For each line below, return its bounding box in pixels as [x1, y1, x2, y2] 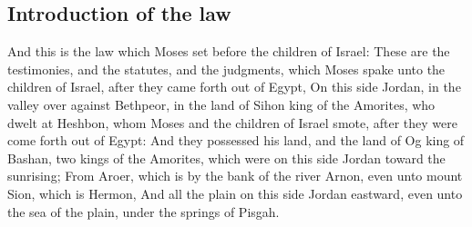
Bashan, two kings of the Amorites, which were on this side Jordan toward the [7, 148, 446, 167]
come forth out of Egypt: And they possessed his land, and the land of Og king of [7, 131, 465, 150]
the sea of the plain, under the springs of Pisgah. [7, 202, 280, 221]
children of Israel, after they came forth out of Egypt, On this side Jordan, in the [7, 77, 461, 96]
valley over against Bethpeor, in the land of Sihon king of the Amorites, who [7, 94, 436, 113]
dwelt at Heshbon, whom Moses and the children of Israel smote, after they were [7, 113, 457, 132]
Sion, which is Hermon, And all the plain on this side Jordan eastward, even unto [7, 183, 463, 202]
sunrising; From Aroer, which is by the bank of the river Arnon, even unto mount [7, 166, 463, 185]
